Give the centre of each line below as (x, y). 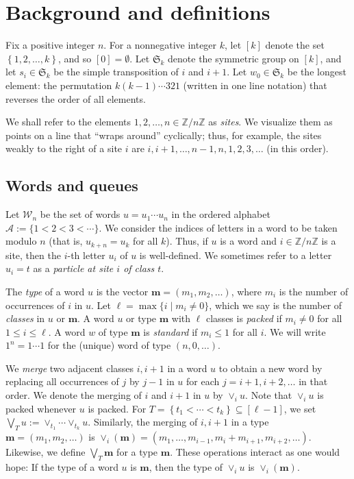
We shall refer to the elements (68, 122)
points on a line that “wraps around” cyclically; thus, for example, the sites (164, 135)
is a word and (249, 241)
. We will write (295, 331)
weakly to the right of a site (64, 148)
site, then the (33, 255)
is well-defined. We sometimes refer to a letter (236, 255)
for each (203, 381)
